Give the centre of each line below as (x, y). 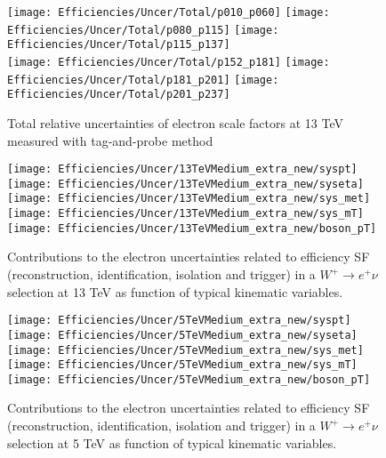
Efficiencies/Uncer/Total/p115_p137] (119, 45)
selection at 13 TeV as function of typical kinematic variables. (175, 291)
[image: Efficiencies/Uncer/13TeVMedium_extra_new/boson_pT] (192, 228)
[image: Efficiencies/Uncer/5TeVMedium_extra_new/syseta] (182, 335)
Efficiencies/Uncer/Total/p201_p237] (119, 95)
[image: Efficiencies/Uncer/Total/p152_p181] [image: (169, 62)
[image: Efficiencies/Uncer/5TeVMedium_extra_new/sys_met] (185, 350)
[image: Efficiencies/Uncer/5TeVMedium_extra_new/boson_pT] (189, 379)
